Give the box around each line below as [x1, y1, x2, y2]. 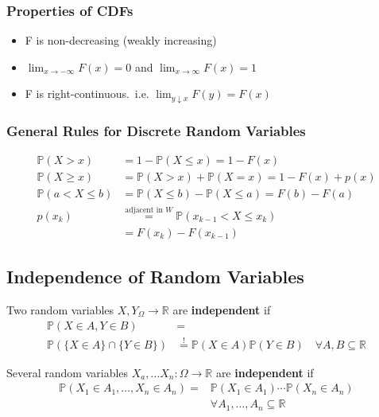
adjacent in [125, 206, 163, 215]
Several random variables [6, 364, 129, 380]
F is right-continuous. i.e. [25, 85, 149, 102]
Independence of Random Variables [6, 264, 304, 289]
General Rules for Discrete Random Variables [6, 121, 306, 141]
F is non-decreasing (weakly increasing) [25, 32, 217, 49]
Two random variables [6, 301, 114, 318]
